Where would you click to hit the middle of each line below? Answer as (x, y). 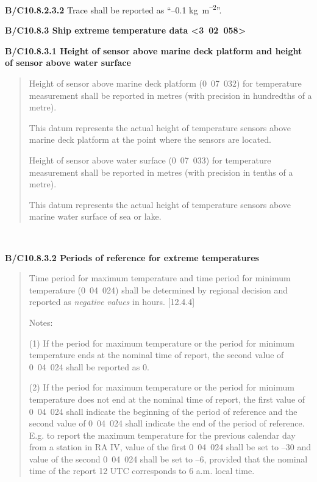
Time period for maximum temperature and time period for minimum (160, 278)
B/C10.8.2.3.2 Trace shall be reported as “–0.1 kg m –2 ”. (113, 9)
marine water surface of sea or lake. (95, 216)
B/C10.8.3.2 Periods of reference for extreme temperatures (132, 257)
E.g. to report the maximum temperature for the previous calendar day (162, 435)
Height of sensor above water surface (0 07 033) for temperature (150, 160)
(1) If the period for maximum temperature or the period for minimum (162, 343)
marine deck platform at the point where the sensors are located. (150, 139)
